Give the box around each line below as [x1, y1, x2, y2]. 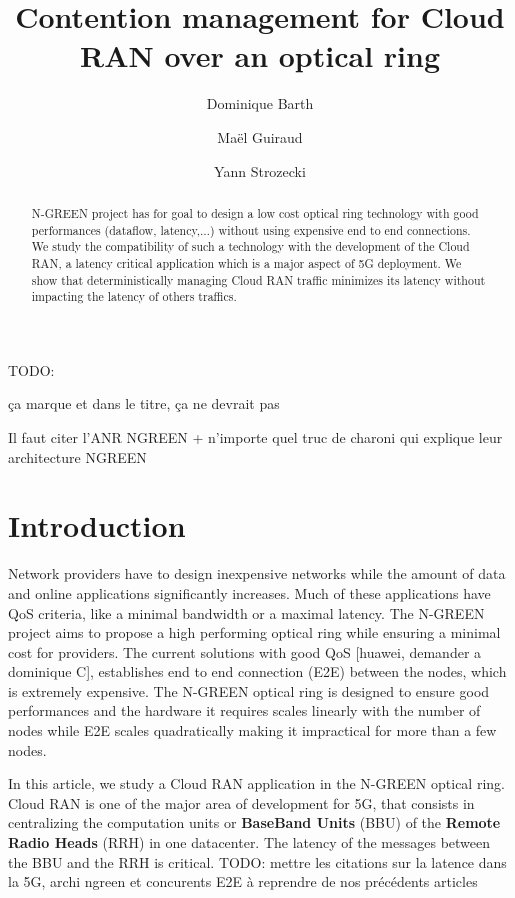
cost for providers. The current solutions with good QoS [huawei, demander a [8, 641, 482, 662]
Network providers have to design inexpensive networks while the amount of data [8, 563, 506, 584]
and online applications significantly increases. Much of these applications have [8, 582, 491, 603]
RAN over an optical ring [80, 35, 440, 76]
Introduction [8, 505, 186, 546]
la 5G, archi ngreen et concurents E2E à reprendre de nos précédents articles [8, 871, 478, 892]
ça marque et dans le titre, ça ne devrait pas [8, 393, 280, 414]
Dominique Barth [206, 93, 314, 114]
